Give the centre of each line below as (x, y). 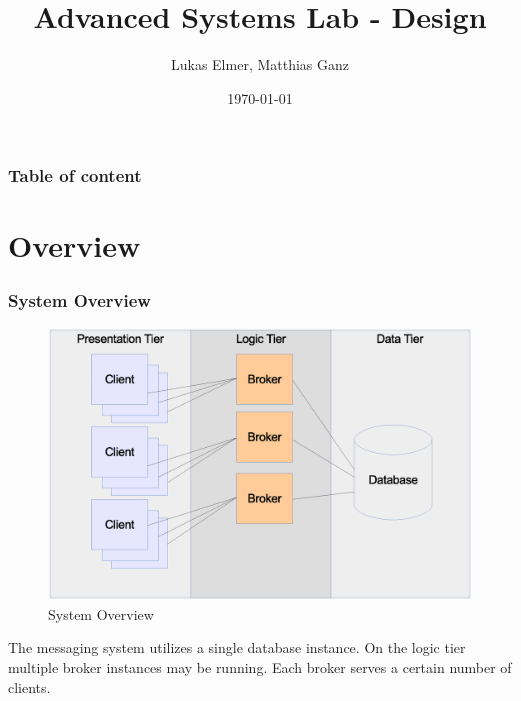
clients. (29, 686)
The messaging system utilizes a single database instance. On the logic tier (237, 647)
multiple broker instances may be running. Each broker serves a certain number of (260, 667)
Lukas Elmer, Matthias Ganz (260, 64)
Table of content (75, 175)
